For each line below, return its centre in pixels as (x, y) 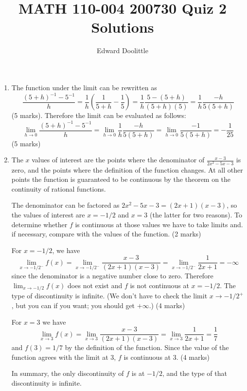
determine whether (39, 224)
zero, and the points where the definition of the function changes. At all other (127, 169)
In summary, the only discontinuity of (68, 373)
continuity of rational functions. (59, 188)
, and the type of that (194, 373)
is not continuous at (159, 285)
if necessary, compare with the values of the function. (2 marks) (106, 234)
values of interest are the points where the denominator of (118, 160)
